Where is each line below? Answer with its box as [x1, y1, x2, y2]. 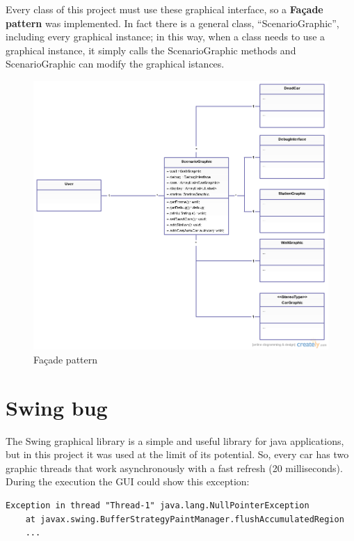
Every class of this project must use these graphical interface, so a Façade [6, 2, 323, 16]
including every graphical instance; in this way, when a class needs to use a [6, 29, 325, 44]
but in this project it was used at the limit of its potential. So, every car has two [6, 447, 349, 462]
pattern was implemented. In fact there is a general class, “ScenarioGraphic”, [6, 15, 339, 30]
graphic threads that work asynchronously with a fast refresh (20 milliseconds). [6, 460, 343, 475]
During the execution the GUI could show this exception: [6, 474, 250, 489]
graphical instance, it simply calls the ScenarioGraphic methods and [6, 42, 296, 57]
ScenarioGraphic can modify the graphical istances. [6, 56, 225, 71]
